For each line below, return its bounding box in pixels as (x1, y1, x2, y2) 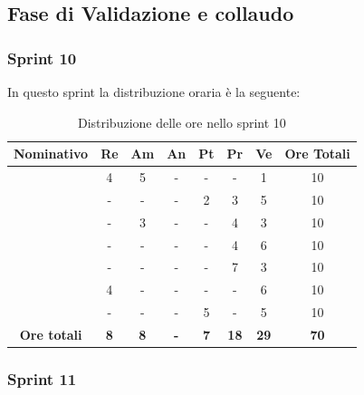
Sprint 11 (7, 367, 77, 390)
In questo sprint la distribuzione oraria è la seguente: (7, 82, 301, 101)
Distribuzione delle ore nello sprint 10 (77, 112, 286, 131)
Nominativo (14, 144, 89, 163)
